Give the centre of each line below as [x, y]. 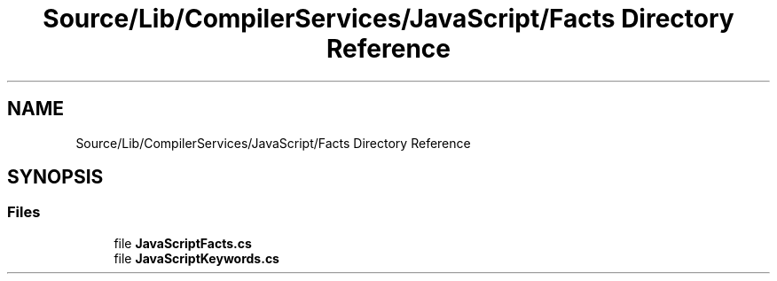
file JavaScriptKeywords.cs [196, 258]
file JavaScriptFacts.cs [183, 243]
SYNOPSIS [55, 177]
